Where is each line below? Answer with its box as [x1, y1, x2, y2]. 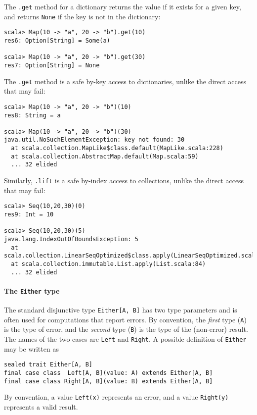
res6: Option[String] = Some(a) [4, 37, 110, 44]
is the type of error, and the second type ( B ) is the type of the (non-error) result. [4, 324, 248, 334]
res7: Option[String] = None [4, 61, 100, 69]
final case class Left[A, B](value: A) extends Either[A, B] [4, 369, 213, 376]
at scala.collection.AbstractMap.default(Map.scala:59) [11, 153, 199, 160]
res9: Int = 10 [4, 211, 54, 218]
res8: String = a [4, 111, 61, 119]
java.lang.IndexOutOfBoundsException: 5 [4, 235, 139, 243]
